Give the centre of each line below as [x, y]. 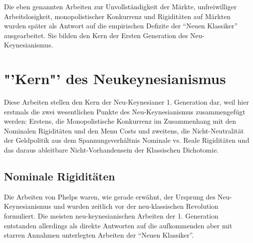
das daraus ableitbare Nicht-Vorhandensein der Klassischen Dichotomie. [111, 150]
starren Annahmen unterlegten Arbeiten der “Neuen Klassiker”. [99, 235]
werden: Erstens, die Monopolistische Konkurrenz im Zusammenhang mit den [120, 121]
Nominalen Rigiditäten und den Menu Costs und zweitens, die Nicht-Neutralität [124, 130]
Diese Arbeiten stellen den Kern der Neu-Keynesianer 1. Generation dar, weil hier [126, 102]
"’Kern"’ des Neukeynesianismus [115, 78]
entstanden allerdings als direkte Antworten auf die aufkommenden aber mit [118, 225]
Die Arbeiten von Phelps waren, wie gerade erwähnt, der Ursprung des [110, 196]
